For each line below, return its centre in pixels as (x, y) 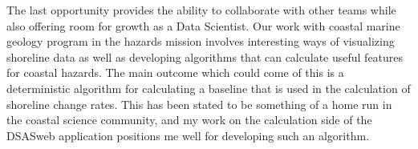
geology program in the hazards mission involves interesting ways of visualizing (201, 41)
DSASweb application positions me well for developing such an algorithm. (188, 135)
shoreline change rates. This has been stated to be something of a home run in (199, 104)
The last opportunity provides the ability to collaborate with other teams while (201, 10)
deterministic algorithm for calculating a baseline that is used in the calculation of (209, 88)
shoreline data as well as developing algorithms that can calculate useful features (205, 56)
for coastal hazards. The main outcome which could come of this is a (175, 72)
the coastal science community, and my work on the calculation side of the (189, 120)
